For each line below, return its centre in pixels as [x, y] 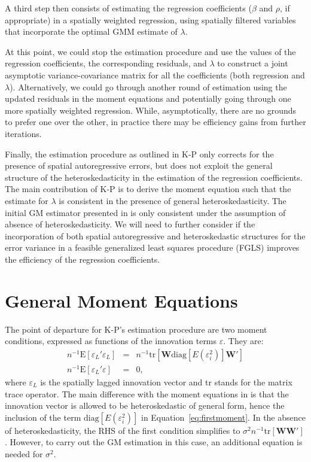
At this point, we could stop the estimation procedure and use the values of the [150, 51]
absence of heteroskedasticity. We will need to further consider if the [130, 224]
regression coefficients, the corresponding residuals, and [106, 63]
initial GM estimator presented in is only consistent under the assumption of [145, 212]
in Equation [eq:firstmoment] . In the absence [223, 417]
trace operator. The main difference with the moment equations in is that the [147, 393]
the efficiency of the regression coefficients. [83, 259]
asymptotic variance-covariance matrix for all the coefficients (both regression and [155, 75]
